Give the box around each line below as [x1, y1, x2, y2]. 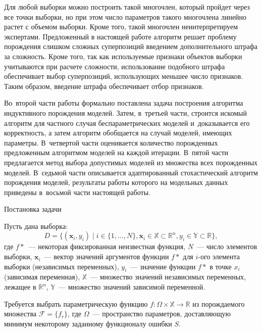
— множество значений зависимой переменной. [58, 281, 205, 292]
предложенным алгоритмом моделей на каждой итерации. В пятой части [4, 147, 229, 158]
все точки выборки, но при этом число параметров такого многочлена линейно [4, 11, 247, 22]
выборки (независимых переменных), [4, 261, 119, 271]
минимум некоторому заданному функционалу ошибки [4, 318, 172, 328]
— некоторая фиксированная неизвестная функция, [28, 241, 186, 252]
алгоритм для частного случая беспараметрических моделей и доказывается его [4, 117, 250, 128]
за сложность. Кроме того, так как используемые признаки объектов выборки [4, 51, 242, 61]
